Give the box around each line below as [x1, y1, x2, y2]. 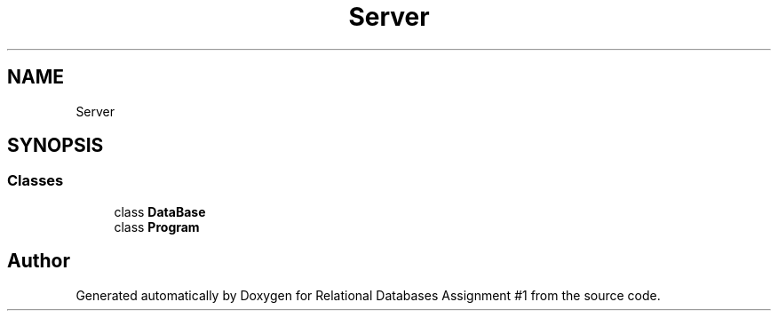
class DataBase [114, 203, 206, 219]
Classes [7, 171, 64, 190]
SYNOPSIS [7, 134, 104, 157]
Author [7, 250, 70, 273]
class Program [114, 219, 200, 235]
